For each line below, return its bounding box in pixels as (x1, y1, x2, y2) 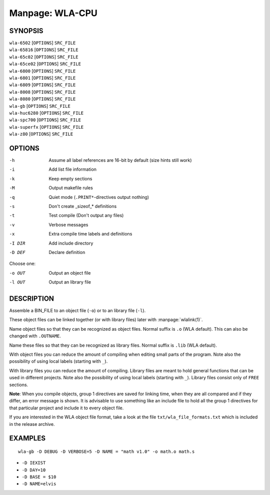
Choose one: (9, 261, 36, 267)
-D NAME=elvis (21, 481, 56, 487)
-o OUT (9, 270, 25, 276)
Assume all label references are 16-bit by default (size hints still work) (48, 157, 192, 163)
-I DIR (9, 240, 25, 246)
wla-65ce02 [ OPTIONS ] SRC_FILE (9, 61, 81, 67)
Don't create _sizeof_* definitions (48, 203, 117, 209)
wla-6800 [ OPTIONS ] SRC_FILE (9, 68, 76, 74)
